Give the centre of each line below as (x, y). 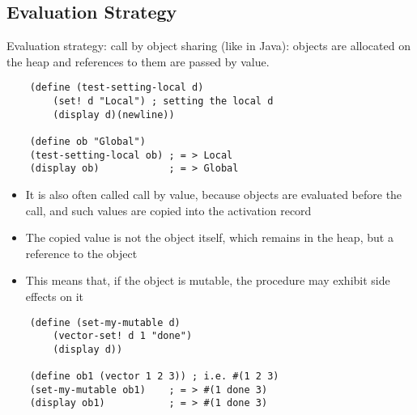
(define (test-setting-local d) (117, 88)
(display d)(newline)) (114, 114)
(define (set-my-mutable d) (105, 322)
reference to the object (81, 253)
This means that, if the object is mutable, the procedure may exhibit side (208, 280)
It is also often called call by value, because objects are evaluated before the (214, 194)
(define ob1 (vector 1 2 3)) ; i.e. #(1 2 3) (154, 377)
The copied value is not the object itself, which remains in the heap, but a (209, 237)
